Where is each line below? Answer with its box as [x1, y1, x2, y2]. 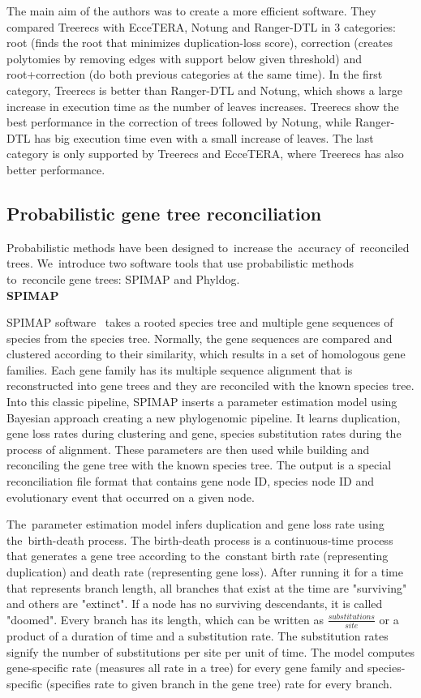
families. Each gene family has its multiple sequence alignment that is [6, 361, 353, 378]
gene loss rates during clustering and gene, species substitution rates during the [6, 425, 402, 442]
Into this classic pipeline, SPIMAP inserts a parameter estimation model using [6, 393, 397, 410]
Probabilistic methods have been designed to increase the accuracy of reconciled [6, 238, 410, 255]
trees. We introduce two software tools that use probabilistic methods [6, 255, 354, 272]
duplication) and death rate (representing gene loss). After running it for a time [6, 563, 403, 580]
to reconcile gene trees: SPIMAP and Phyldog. [6, 270, 240, 287]
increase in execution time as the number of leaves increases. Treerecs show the [6, 97, 399, 114]
